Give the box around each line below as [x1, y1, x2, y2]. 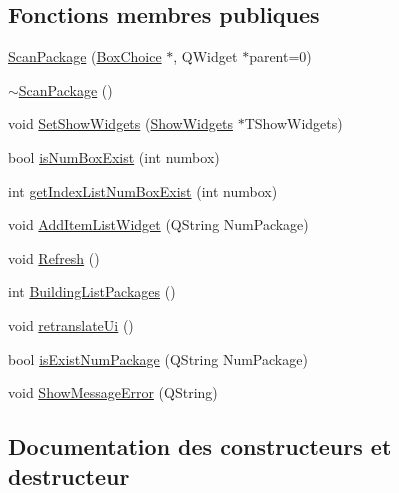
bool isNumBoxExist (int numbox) [8, 146, 220, 167]
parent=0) [249, 46, 312, 67]
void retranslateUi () [8, 314, 134, 335]
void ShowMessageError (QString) [8, 382, 218, 403]
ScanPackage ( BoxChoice [8, 46, 162, 67]
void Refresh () [8, 247, 100, 268]
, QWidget [173, 46, 238, 67]
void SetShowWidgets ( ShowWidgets [8, 113, 233, 134]
